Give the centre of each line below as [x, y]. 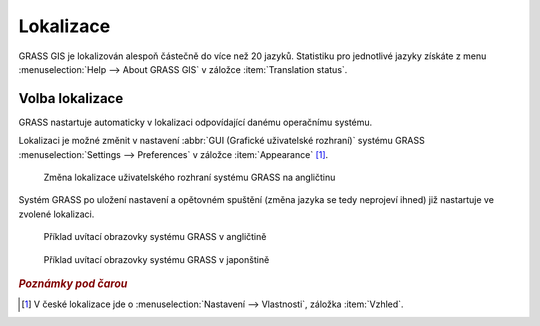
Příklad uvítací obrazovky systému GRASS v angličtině [155, 237]
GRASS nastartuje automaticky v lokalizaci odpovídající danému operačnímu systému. [195, 122]
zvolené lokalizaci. [56, 214]
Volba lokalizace [71, 98]
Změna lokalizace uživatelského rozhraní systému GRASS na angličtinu [189, 177]
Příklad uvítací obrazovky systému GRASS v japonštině [156, 259]
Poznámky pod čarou [73, 283]
